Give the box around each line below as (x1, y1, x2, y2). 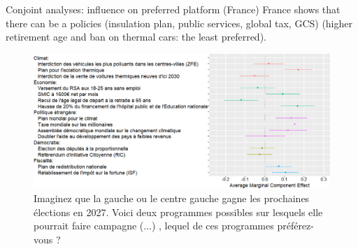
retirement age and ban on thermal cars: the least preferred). (6, 29, 266, 44)
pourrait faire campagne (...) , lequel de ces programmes (34, 218, 274, 233)
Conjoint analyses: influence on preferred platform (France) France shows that (6, 2, 341, 16)
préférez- (277, 218, 314, 233)
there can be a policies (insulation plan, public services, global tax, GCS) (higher (6, 15, 353, 30)
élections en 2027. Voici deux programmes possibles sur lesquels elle (34, 204, 323, 219)
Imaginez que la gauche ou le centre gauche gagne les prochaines (34, 190, 310, 205)
